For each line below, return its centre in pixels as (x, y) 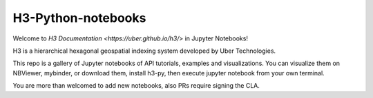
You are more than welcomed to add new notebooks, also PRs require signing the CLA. (136, 86)
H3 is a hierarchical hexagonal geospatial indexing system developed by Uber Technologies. (144, 51)
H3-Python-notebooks (79, 18)
